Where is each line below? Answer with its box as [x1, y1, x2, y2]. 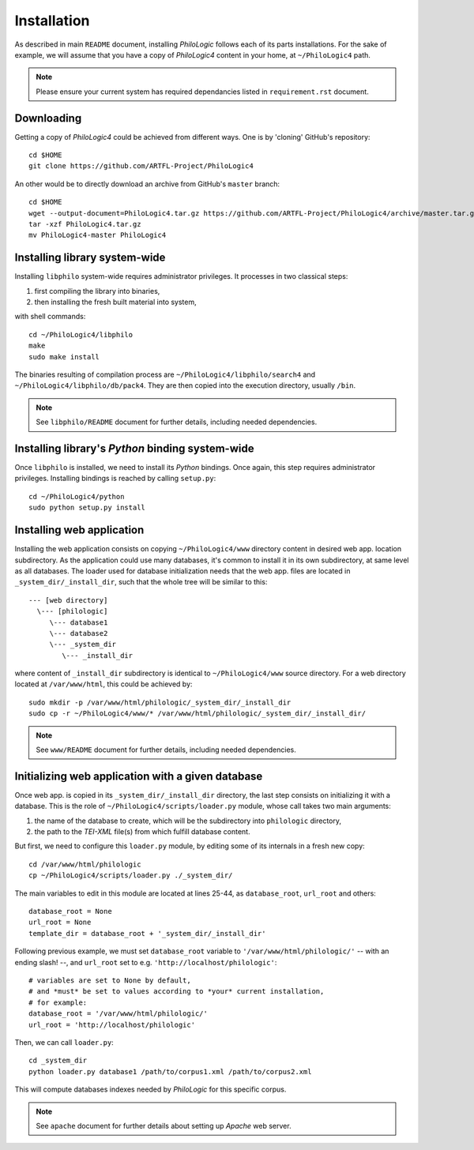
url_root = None [28, 918, 92, 927]
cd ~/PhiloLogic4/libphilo [28, 330, 134, 339]
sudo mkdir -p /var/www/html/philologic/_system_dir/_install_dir [28, 697, 292, 707]
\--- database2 [49, 629, 108, 637]
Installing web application [14, 524, 145, 537]
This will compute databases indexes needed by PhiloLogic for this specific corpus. [14, 1084, 287, 1094]
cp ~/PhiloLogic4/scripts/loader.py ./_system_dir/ [28, 871, 233, 880]
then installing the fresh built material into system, [34, 297, 197, 307]
